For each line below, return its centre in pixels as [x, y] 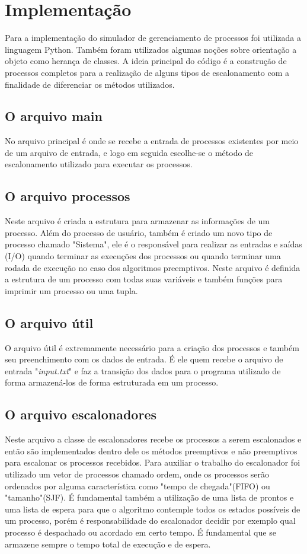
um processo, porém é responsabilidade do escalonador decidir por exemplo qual [150, 520]
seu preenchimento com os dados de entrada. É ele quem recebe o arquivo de [144, 359]
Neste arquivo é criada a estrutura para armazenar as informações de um [137, 221]
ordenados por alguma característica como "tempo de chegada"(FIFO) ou [137, 485]
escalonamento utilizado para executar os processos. [99, 164]
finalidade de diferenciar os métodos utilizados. [90, 84]
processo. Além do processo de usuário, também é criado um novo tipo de [139, 232]
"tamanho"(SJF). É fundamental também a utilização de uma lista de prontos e [149, 497]
